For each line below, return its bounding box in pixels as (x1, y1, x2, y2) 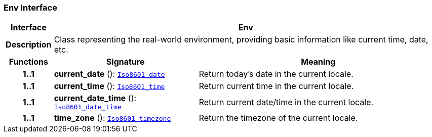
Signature (106, 57, 145, 67)
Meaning (301, 57, 336, 67)
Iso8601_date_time (54, 103, 122, 111)
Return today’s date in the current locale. (199, 69, 354, 79)
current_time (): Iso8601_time (54, 81, 165, 92)
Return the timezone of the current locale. (199, 113, 358, 123)
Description (6, 39, 52, 50)
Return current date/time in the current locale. (199, 97, 374, 107)
